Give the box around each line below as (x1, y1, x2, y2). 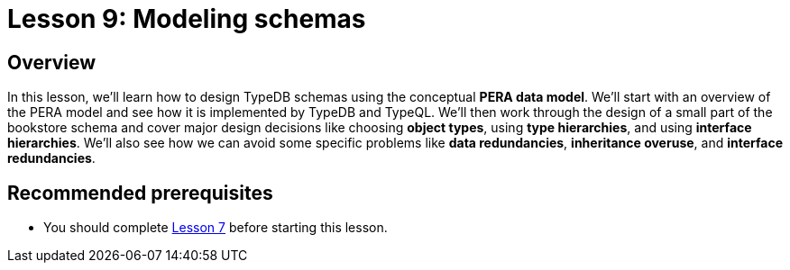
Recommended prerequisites (7, 181, 273, 204)
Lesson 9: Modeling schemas (7, 4, 366, 34)
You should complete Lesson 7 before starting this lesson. (43, 220, 388, 236)
